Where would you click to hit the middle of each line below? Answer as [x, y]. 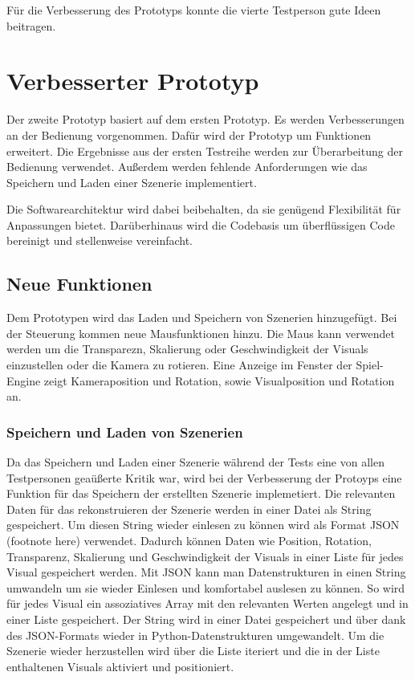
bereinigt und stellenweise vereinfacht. [100, 240]
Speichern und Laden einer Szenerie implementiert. [132, 182]
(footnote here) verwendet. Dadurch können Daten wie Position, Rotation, [189, 541]
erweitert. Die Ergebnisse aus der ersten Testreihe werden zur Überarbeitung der [205, 151]
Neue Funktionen [79, 284]
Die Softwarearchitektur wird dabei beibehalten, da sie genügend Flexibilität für [204, 209]
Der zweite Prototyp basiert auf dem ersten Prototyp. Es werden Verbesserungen [205, 119]
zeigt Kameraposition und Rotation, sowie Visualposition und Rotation [219, 380]
